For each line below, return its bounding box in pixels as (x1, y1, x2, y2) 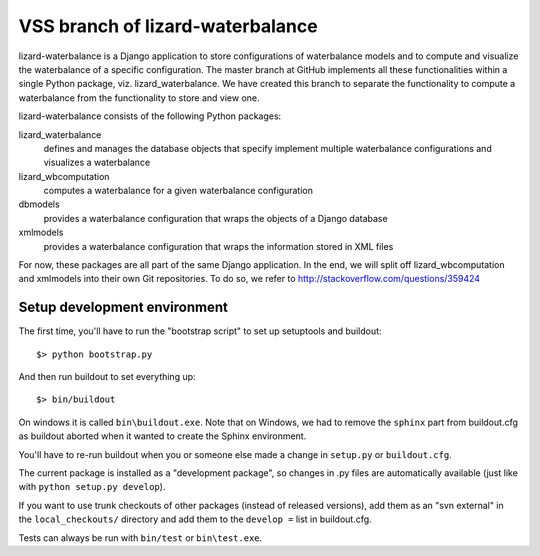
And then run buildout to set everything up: (18, 371, 196, 383)
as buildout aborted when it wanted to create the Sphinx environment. (18, 430, 307, 442)
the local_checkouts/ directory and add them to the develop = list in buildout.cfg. (18, 513, 372, 525)
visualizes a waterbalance (43, 156, 151, 169)
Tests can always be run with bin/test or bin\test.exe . (18, 531, 263, 544)
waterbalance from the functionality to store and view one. (18, 91, 260, 104)
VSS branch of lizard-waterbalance (18, 15, 319, 37)
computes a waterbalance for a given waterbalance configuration (43, 185, 314, 197)
